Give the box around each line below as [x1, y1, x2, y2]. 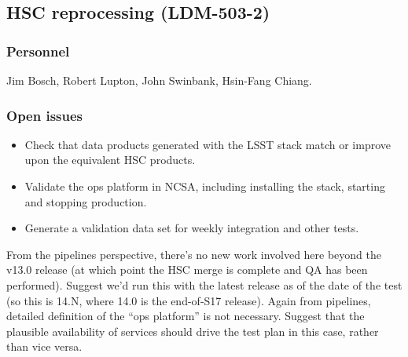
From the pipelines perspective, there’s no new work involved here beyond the [6, 246, 382, 262]
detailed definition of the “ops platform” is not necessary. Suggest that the [6, 308, 365, 324]
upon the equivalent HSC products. [24, 151, 196, 168]
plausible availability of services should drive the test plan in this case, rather [6, 322, 379, 339]
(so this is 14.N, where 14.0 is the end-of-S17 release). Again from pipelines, [6, 292, 371, 308]
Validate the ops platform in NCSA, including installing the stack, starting [24, 178, 385, 194]
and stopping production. [24, 193, 147, 209]
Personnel [6, 41, 70, 60]
